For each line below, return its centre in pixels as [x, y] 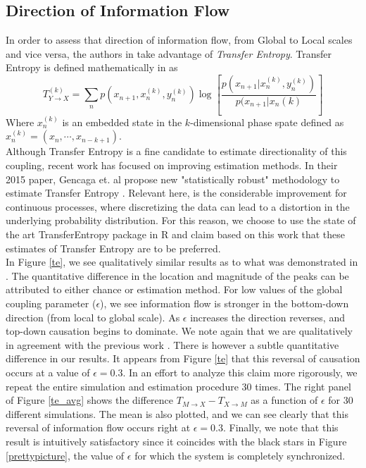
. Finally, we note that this [281, 427]
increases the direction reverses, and [267, 317]
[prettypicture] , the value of [65, 455]
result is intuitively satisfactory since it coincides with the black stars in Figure [176, 441]
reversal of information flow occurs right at [98, 427]
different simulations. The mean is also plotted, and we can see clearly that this [177, 413]
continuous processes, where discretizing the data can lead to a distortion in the [178, 206]
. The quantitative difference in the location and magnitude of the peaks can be [177, 275]
